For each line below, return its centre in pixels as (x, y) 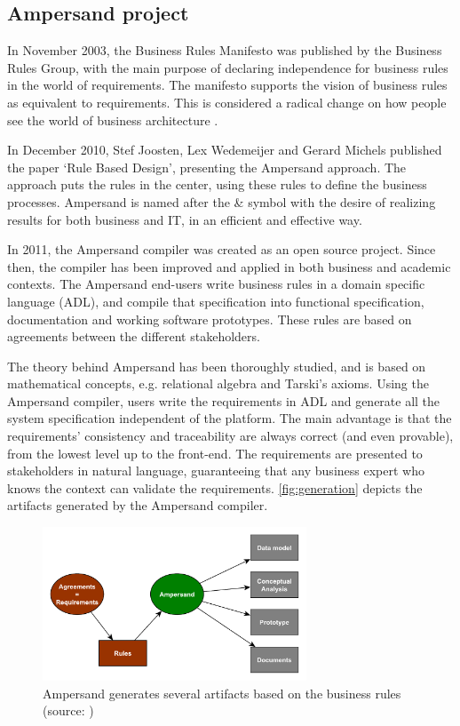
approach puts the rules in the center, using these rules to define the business (217, 184)
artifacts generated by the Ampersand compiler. (138, 505)
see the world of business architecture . (113, 120)
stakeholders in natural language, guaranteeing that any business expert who (216, 471)
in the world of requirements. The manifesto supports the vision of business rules (227, 85)
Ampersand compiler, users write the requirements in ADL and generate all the (224, 400)
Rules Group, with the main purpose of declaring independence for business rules (228, 67)
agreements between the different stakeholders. (134, 336)
